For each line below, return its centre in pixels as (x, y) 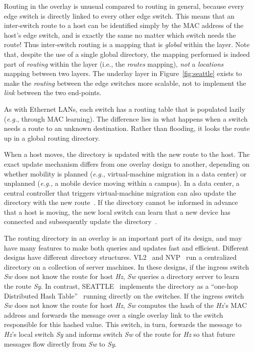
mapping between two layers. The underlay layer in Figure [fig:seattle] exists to (123, 73)
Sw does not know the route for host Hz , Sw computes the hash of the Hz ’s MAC (126, 305)
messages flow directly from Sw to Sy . (60, 343)
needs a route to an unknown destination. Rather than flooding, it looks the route (127, 128)
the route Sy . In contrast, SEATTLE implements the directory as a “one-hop (121, 286)
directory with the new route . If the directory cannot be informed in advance (121, 202)
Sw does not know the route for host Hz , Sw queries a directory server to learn (122, 276)
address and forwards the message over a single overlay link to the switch (114, 314)
